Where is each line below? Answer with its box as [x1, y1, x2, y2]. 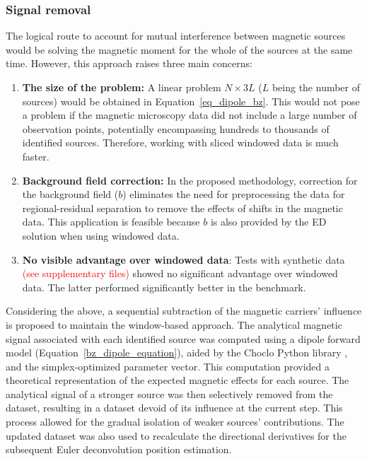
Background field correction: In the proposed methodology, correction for [22, 173, 358, 187]
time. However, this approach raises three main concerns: [6, 56, 252, 71]
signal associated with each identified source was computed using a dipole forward [6, 331, 361, 346]
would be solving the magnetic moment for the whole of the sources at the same [6, 42, 353, 57]
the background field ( [22, 187, 119, 202]
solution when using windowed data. [22, 228, 180, 243]
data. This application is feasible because [22, 214, 200, 229]
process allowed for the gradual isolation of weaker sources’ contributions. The [6, 414, 344, 429]
